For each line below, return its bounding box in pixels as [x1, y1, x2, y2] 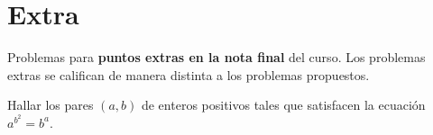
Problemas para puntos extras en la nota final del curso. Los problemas [7, 48, 426, 67]
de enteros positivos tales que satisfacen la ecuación [141, 95, 426, 114]
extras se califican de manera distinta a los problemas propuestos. [7, 65, 370, 84]
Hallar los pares [7, 95, 94, 114]
